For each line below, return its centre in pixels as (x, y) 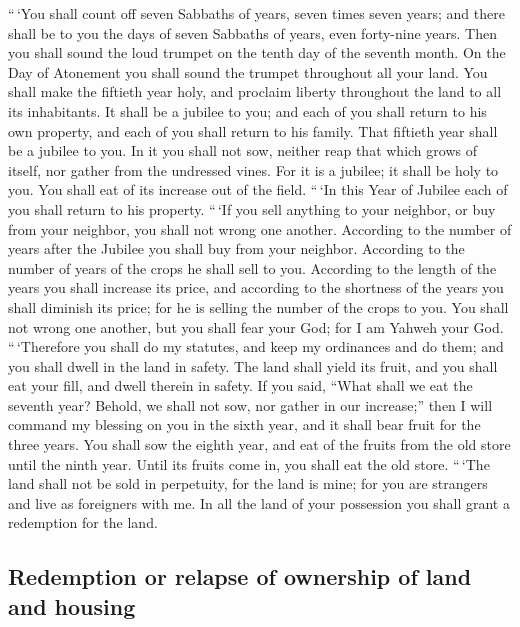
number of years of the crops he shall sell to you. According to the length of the (252, 267)
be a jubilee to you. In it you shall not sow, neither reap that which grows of (242, 150)
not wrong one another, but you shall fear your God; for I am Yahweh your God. (256, 326)
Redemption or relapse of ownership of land (240, 576)
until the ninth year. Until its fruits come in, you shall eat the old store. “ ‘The (249, 463)
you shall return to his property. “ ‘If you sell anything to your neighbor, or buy (252, 208)
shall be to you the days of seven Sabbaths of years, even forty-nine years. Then (253, 32)
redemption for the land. (83, 522)
